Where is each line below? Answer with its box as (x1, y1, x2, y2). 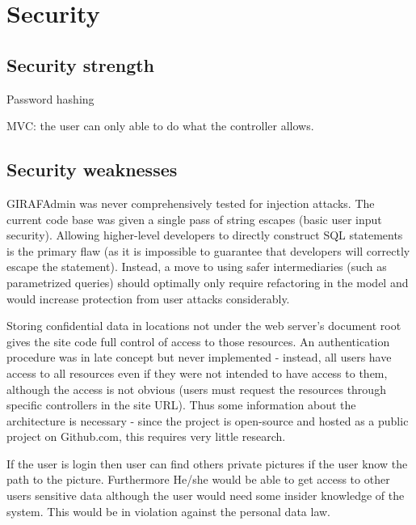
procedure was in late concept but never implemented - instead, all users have (6, 349, 392, 366)
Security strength (6, 52, 155, 77)
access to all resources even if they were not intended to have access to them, (6, 364, 388, 381)
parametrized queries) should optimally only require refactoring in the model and (6, 273, 409, 290)
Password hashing (6, 90, 95, 107)
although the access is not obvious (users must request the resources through (6, 380, 386, 397)
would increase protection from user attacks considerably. (6, 290, 290, 307)
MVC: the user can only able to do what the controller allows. (6, 117, 314, 134)
